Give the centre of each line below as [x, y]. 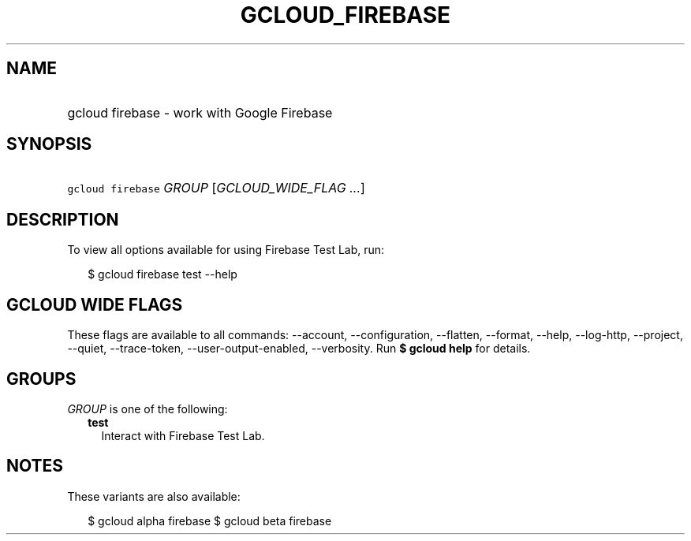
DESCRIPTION [63, 219]
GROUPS [41, 379]
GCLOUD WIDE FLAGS [95, 304]
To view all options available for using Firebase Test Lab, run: [226, 250]
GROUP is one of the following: [148, 409]
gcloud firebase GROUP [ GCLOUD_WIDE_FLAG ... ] [216, 188]
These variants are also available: [154, 496]
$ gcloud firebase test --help [162, 274]
